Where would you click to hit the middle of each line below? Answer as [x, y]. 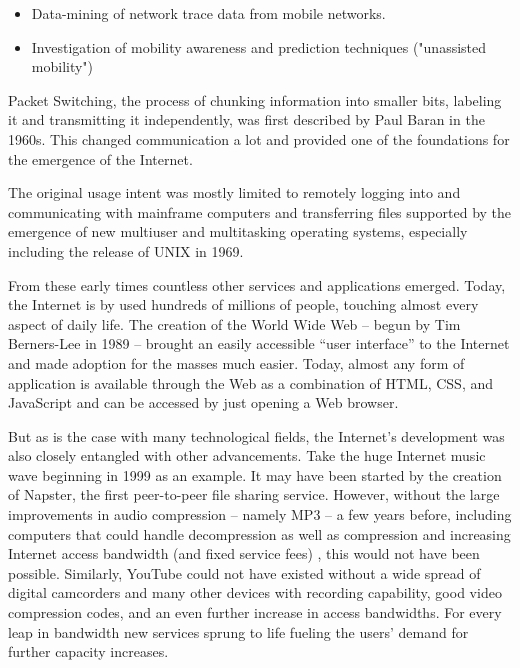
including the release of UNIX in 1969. [126, 250]
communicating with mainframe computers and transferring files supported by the [260, 211]
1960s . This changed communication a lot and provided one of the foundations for [259, 138]
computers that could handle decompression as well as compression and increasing [259, 533]
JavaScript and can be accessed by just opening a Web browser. [203, 402]
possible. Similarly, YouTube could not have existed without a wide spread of [244, 572]
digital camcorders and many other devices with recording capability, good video [255, 592]
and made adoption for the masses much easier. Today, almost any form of [236, 362]
